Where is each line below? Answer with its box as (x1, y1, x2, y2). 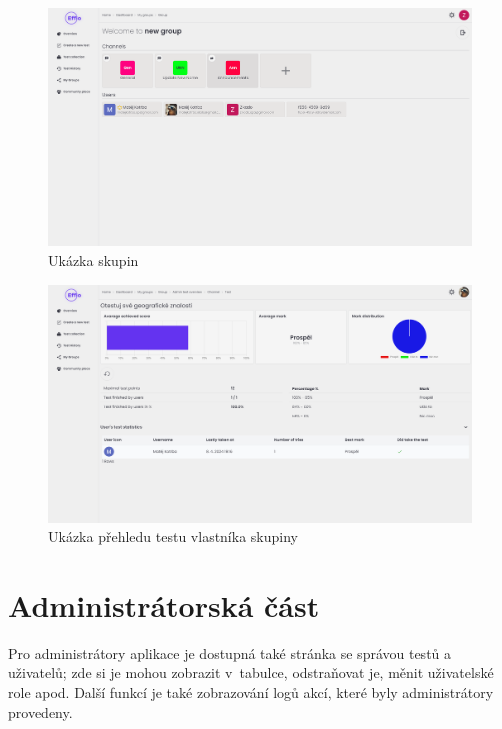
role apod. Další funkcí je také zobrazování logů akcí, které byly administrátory (8, 682, 494, 703)
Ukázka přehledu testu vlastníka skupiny (48, 526, 298, 547)
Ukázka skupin (48, 249, 139, 270)
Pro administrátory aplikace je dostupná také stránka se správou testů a (8, 642, 452, 663)
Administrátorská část (8, 584, 320, 625)
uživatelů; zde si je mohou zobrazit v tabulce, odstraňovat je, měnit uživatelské (8, 662, 494, 683)
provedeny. (8, 701, 73, 722)
